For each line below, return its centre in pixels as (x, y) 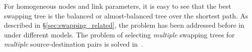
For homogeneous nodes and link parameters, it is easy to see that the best (118, 6)
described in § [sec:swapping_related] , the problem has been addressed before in (124, 25)
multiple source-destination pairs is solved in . (74, 44)
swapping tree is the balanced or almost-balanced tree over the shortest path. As (126, 15)
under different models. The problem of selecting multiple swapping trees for (119, 34)
